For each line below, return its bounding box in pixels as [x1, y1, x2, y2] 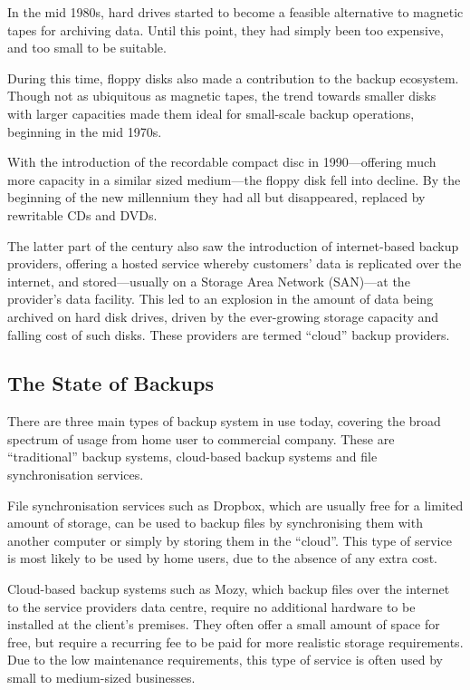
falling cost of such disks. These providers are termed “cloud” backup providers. [7, 325, 450, 344]
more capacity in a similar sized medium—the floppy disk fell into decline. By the [7, 170, 461, 189]
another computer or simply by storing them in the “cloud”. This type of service [7, 530, 452, 549]
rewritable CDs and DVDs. [7, 205, 158, 224]
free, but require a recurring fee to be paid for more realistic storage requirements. [7, 632, 464, 651]
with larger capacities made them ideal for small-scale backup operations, [7, 103, 415, 122]
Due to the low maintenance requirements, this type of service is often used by [7, 650, 443, 669]
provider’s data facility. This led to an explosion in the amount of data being [7, 289, 434, 308]
